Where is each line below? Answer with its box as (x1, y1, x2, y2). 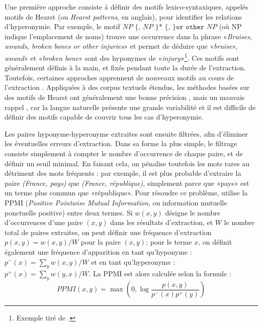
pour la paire (80, 237, 121, 247)
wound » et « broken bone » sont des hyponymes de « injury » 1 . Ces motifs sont (5, 51, 239, 63)
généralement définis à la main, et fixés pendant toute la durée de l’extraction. (5, 62, 246, 73)
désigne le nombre (165, 207, 220, 218)
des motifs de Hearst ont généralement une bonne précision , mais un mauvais (5, 92, 245, 102)
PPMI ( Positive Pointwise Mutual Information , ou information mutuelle (5, 197, 227, 207)
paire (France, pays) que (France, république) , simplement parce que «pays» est (5, 177, 249, 188)
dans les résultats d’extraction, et (110, 217, 213, 228)
